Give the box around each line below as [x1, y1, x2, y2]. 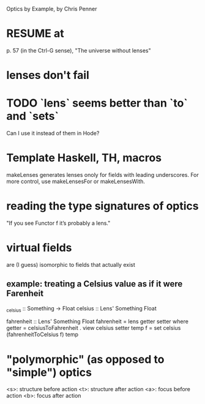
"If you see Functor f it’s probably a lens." [6, 219, 111, 226]
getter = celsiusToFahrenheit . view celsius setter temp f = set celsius [6, 324, 181, 332]
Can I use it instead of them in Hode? [6, 130, 100, 137]
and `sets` [6, 110, 59, 123]
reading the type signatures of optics [6, 199, 199, 213]
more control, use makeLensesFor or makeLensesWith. [6, 178, 146, 185]
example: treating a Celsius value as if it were [6, 279, 183, 290]
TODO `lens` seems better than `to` [6, 96, 188, 110]
